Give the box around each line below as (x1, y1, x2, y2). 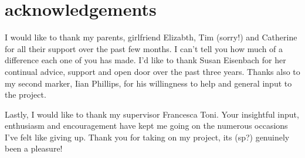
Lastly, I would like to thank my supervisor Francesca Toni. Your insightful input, (5, 108, 299, 120)
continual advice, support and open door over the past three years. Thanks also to (5, 65, 300, 77)
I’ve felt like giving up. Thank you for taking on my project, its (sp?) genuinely (5, 130, 290, 143)
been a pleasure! (5, 142, 63, 154)
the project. (5, 88, 46, 101)
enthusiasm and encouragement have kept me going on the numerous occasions (5, 119, 288, 132)
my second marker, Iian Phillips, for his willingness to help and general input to (5, 77, 292, 89)
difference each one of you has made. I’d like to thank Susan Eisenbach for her (5, 54, 286, 66)
